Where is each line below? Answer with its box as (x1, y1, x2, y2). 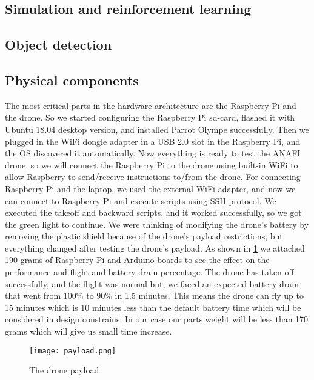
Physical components (5, 70, 139, 89)
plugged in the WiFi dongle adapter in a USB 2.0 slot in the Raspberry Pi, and (5, 135, 301, 147)
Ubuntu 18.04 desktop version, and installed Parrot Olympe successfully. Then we (5, 122, 309, 135)
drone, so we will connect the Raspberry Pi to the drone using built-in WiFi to (5, 158, 298, 171)
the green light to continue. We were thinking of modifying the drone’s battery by (5, 218, 309, 230)
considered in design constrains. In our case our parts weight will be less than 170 (5, 313, 309, 325)
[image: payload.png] (29, 346, 116, 355)
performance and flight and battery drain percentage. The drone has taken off (5, 265, 294, 278)
